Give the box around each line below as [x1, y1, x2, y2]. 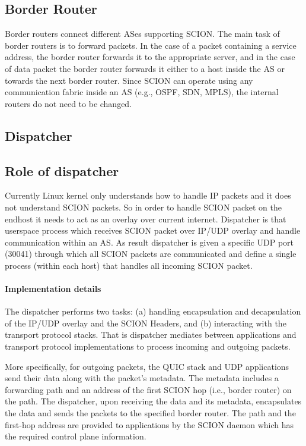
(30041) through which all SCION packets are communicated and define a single [5, 247, 297, 260]
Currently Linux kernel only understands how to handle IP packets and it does [5, 189, 291, 202]
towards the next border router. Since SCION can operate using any [5, 74, 253, 86]
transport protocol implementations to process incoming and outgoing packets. [5, 340, 291, 353]
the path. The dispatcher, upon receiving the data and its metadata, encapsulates [5, 395, 302, 407]
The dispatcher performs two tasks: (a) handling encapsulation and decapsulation [5, 305, 301, 318]
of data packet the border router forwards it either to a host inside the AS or [5, 62, 285, 74]
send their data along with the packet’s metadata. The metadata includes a [5, 372, 279, 384]
